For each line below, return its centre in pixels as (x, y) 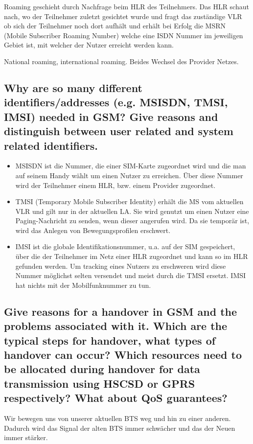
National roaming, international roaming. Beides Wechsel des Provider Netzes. (121, 61)
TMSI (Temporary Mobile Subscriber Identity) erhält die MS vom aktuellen (129, 201)
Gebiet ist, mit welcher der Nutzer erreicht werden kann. (89, 45)
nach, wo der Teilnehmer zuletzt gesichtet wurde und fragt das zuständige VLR (123, 16)
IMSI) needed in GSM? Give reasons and (111, 116)
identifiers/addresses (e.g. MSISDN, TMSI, (116, 102)
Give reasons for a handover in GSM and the (121, 311)
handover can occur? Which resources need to (123, 355)
